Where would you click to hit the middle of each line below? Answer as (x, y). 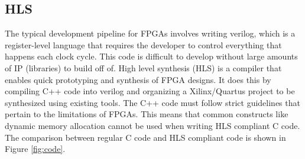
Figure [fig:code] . (35, 149)
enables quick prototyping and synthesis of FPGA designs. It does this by (138, 79)
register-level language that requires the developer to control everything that (143, 44)
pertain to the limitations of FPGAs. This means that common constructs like (147, 114)
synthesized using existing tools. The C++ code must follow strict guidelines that (152, 102)
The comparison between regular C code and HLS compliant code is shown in (145, 137)
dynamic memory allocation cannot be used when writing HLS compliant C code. (152, 125)
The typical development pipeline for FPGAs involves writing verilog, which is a (150, 33)
